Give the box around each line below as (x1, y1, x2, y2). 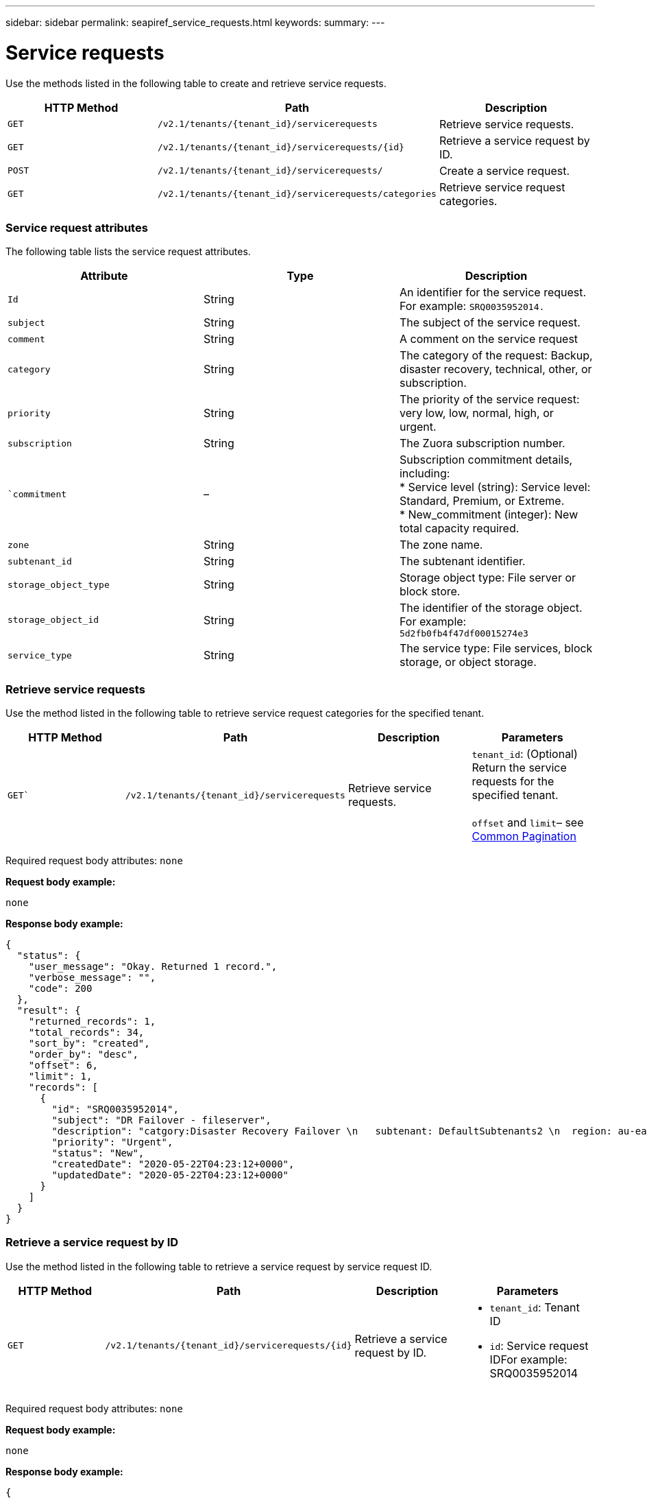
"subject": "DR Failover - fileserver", (51, 1115, 271, 1126)
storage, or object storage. (399, 655, 537, 669)
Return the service (472, 761, 567, 774)
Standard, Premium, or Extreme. (399, 494, 565, 508)
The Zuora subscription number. (399, 436, 565, 451)
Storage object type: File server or (399, 571, 576, 585)
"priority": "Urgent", (51, 1137, 173, 1148)
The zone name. (399, 538, 483, 552)
